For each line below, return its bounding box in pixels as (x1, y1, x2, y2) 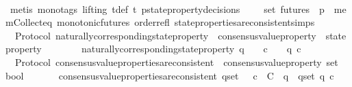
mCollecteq (5, 15, 53, 29)
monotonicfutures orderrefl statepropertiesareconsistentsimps (57, 15, 315, 29)
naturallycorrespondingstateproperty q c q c (81, 41, 301, 56)
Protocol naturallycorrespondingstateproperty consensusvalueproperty (14, 28, 316, 42)
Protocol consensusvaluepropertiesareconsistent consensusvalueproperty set (14, 54, 338, 69)
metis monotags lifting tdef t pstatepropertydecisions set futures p (10, 1, 325, 16)
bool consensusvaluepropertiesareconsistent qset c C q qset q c (5, 68, 334, 82)
